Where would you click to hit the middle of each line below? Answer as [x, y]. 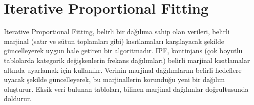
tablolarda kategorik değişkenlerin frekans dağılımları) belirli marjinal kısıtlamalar [127, 60]
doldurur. [18, 98]
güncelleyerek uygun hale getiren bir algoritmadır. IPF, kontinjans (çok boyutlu [123, 51]
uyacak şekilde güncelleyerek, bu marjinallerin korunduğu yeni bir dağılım [115, 79]
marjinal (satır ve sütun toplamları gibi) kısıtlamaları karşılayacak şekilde [114, 41]
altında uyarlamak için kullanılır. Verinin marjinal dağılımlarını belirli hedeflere [123, 70]
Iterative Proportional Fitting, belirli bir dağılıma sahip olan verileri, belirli [117, 31]
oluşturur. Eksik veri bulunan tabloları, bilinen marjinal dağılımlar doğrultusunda [126, 89]
